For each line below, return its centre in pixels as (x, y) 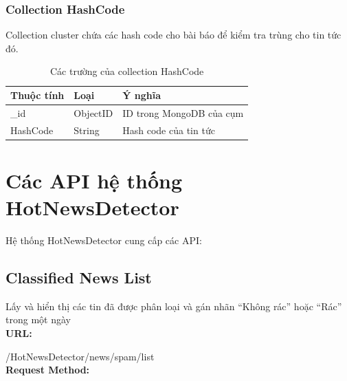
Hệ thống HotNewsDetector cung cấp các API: (104, 240)
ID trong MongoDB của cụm (183, 112)
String (87, 130)
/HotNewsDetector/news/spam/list (80, 356)
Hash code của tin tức (169, 130)
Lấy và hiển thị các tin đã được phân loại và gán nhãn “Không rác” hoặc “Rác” (174, 306)
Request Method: (48, 370)
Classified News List (79, 277)
